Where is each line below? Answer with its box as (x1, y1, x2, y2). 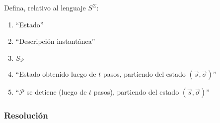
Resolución (4, 109, 48, 122)
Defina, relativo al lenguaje (4, 2, 86, 12)
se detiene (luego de (26, 87, 87, 97)
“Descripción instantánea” (15, 36, 95, 46)
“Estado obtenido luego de (15, 69, 96, 79)
